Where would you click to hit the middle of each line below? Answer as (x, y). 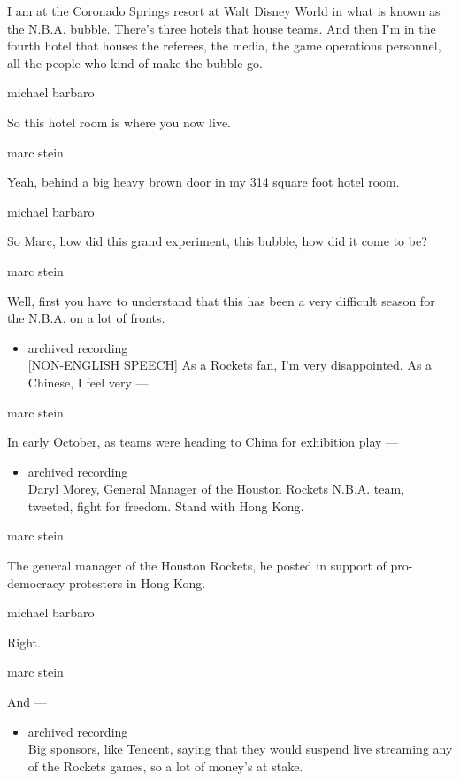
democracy (36, 582)
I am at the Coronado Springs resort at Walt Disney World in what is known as (224, 11)
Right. (24, 642)
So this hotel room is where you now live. (119, 122)
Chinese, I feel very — (88, 382)
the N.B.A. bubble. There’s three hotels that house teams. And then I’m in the (222, 28)
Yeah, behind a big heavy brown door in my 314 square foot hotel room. (203, 182)
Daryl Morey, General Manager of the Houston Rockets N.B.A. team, (216, 489)
